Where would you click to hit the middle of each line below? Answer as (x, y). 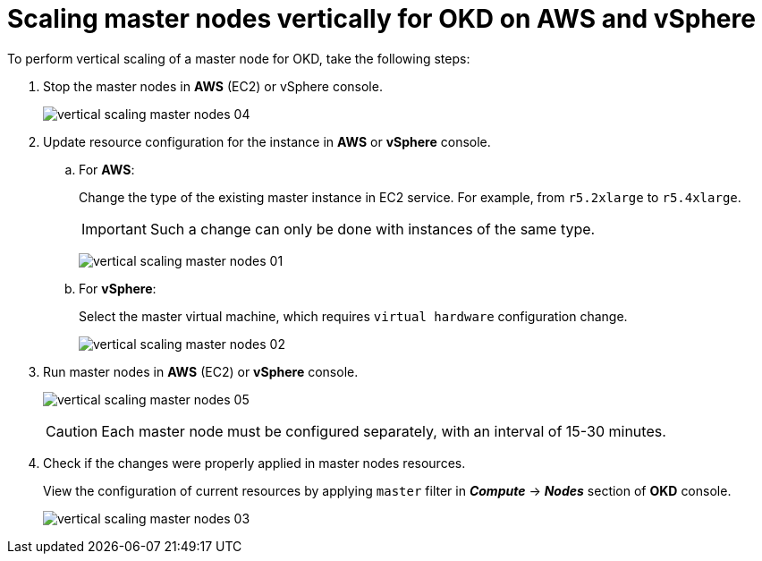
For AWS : (107, 169)
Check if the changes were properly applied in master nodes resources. (254, 463)
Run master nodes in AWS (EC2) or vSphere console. (201, 371)
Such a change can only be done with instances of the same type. (373, 229)
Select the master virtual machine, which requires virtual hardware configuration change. (353, 316)
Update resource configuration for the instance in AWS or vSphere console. (267, 141)
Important (114, 229)
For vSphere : (118, 288)
